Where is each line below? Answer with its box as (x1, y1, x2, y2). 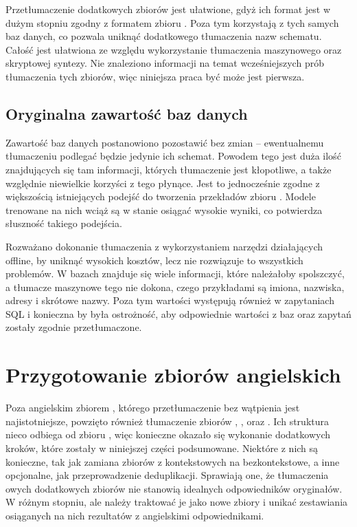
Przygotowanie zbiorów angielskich (5, 361, 341, 389)
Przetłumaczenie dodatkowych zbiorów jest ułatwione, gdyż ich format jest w (5, 2, 331, 16)
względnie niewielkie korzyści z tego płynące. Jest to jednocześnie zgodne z (5, 175, 320, 190)
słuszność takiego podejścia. (5, 216, 122, 230)
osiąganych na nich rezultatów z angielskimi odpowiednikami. (5, 508, 264, 522)
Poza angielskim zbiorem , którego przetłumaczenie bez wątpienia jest (5, 400, 300, 415)
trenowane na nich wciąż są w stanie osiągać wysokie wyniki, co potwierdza (5, 202, 323, 217)
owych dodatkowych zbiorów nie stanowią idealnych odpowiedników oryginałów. (5, 481, 343, 495)
